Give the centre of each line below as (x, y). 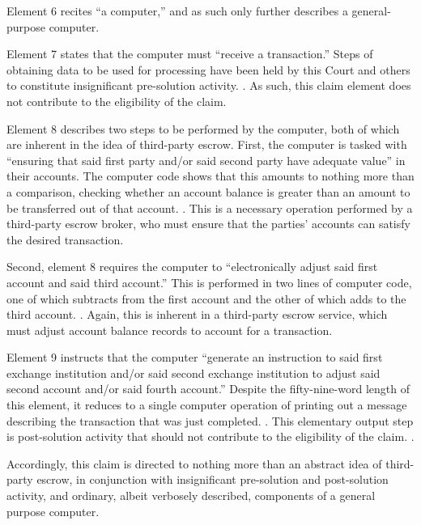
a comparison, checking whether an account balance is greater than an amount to (208, 191)
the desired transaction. (65, 239)
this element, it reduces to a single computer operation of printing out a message (207, 405)
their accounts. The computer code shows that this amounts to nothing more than (210, 176)
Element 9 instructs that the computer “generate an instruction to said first (195, 357)
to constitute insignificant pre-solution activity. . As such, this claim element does (209, 85)
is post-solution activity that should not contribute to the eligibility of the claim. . (210, 436)
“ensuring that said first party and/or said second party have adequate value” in (206, 160)
